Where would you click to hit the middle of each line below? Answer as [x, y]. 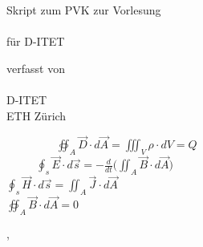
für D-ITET [36, 41]
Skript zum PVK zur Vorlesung [84, 10]
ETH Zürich [37, 115]
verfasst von [36, 68]
